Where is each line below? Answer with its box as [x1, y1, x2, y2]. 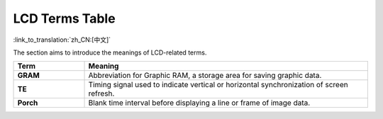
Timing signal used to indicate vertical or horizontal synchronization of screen [88, 80, 348, 90]
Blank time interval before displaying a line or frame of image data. [88, 98, 311, 108]
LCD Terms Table [13, 11, 116, 26]
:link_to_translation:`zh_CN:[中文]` [13, 35, 111, 44]
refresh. [88, 89, 115, 98]
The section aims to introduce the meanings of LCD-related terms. [13, 48, 207, 57]
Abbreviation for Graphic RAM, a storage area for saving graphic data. [88, 71, 322, 81]
